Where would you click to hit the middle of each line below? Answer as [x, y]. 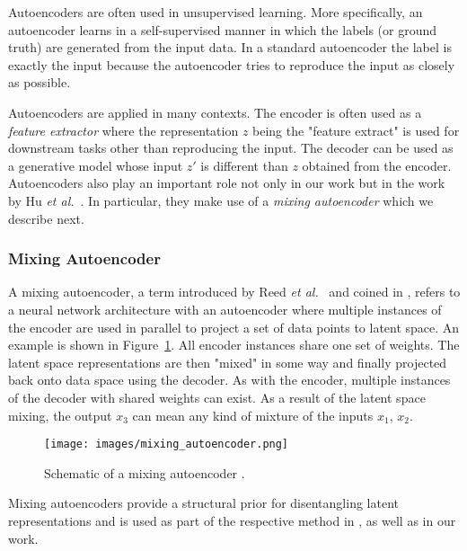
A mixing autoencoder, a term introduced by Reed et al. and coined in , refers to [234, 292]
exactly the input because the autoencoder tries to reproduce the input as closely [232, 64]
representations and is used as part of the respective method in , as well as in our [232, 520]
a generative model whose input [96, 165]
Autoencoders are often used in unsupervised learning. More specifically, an [216, 12]
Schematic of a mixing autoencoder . [145, 472]
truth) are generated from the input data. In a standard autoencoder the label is [230, 47]
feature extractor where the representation [123, 130]
